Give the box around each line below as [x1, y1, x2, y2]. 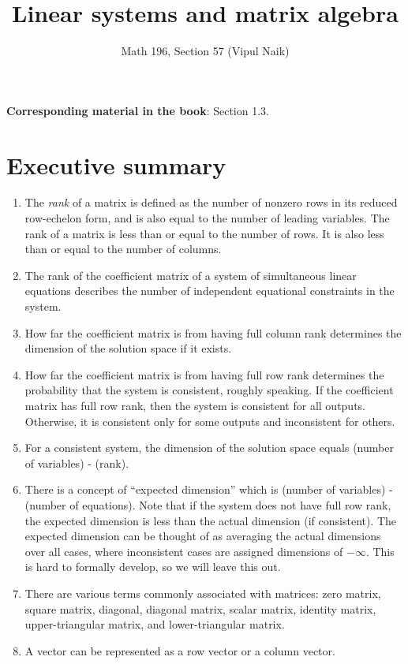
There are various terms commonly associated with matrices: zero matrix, [24, 584, 381, 601]
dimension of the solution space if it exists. [24, 340, 232, 356]
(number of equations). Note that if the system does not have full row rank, [24, 496, 391, 513]
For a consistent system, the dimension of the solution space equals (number [24, 439, 394, 456]
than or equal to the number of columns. [24, 241, 222, 257]
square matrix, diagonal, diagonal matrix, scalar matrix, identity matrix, [24, 600, 376, 617]
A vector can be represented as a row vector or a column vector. [24, 642, 335, 658]
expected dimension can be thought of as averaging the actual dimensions [24, 528, 381, 544]
